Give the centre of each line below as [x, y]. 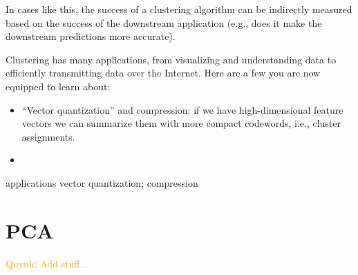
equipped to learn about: [58, 86]
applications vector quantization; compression [102, 182]
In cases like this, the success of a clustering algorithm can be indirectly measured [179, 9]
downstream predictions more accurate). [91, 36]
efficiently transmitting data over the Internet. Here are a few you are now [163, 73]
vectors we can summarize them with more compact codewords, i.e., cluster [181, 123]
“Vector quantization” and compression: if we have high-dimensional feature [182, 109]
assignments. [48, 136]
